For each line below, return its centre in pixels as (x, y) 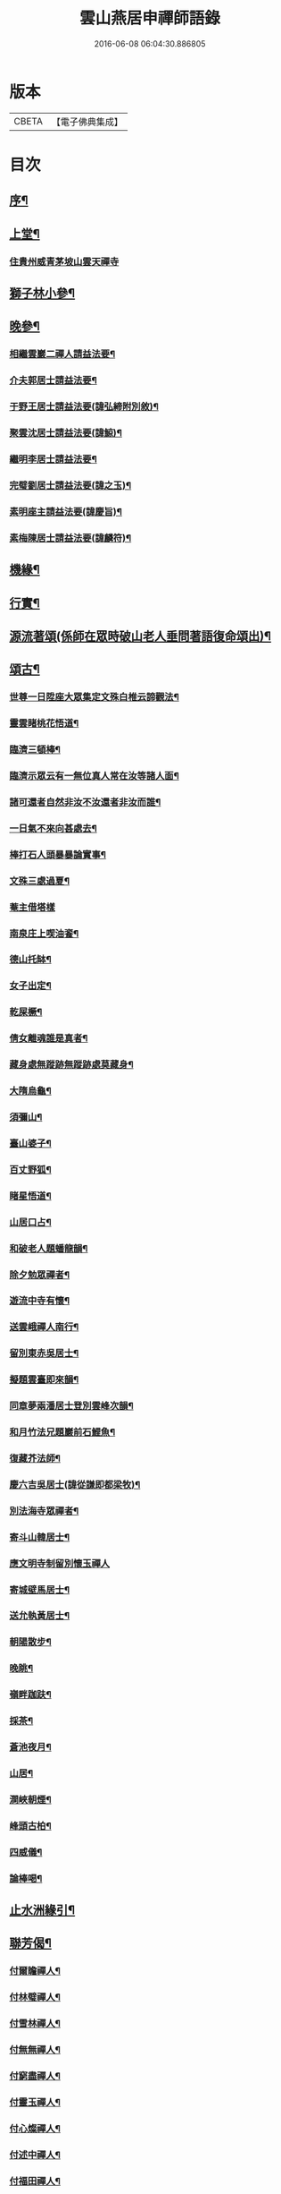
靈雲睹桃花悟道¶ (44, 723)
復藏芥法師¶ (35, 1458)
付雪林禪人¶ (35, 2024)
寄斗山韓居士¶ (39, 1537)
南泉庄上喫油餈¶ (44, 934)
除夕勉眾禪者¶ (39, 1275)
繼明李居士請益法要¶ (54, 459)
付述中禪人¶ (35, 2155)
